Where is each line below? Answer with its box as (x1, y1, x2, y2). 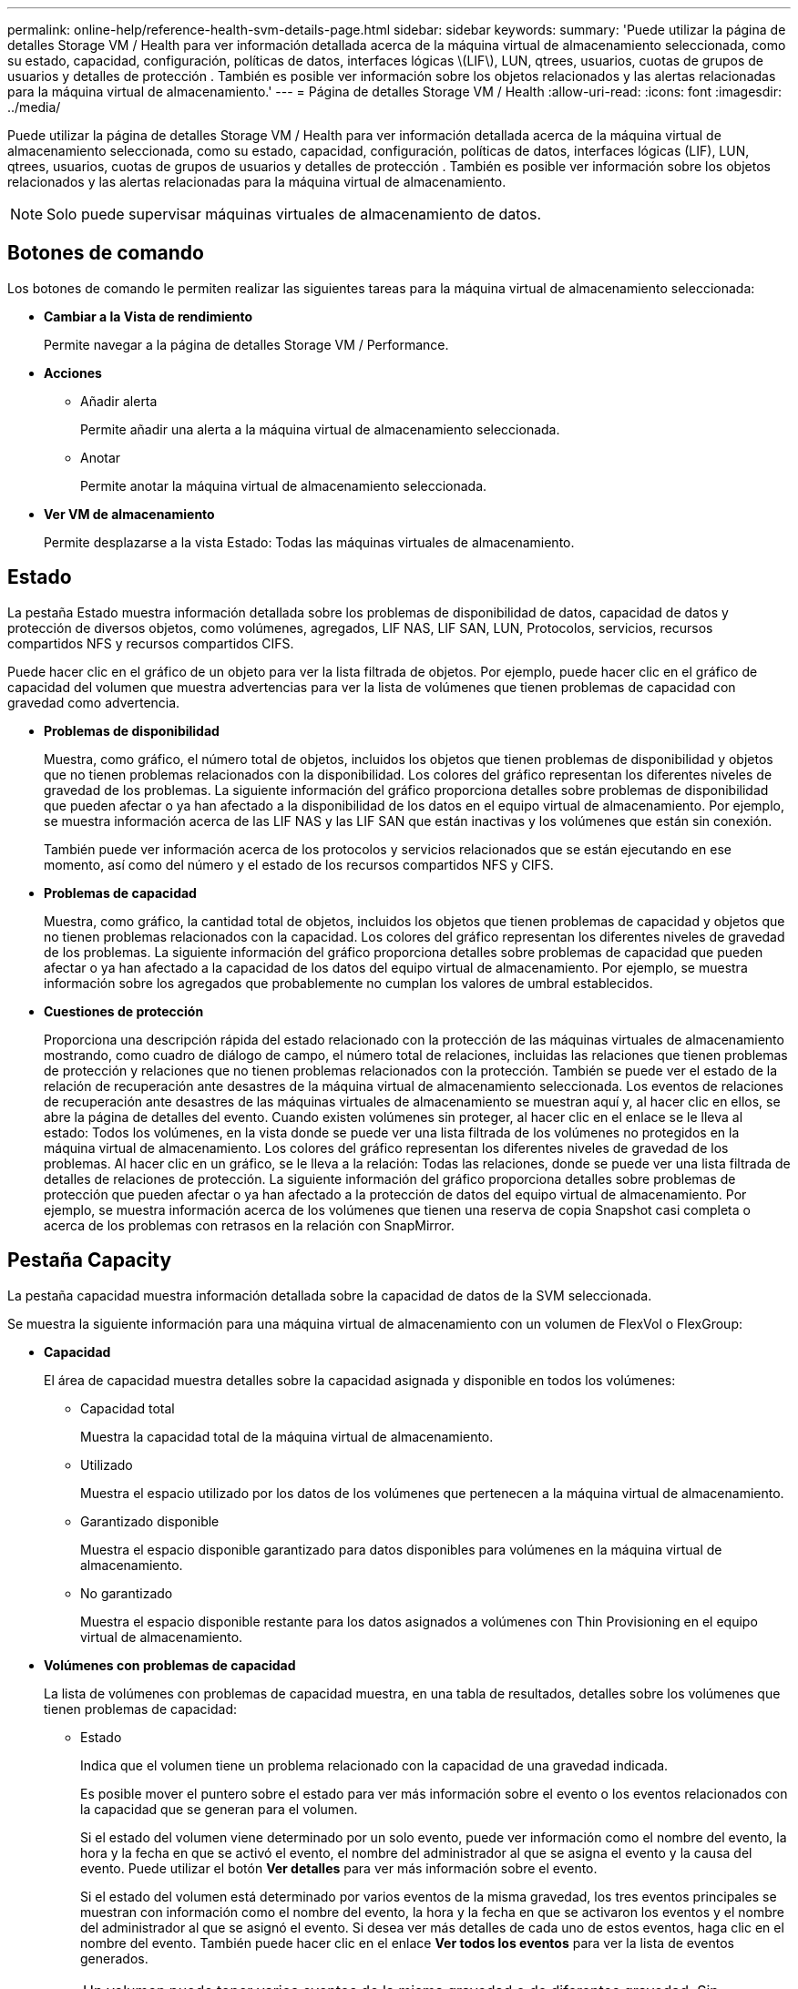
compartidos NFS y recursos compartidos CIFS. (7, 635, 294, 651)
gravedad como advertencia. (7, 694, 180, 710)
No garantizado (80, 1585, 173, 1601)
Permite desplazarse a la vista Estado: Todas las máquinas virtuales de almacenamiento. (44, 534, 575, 550)
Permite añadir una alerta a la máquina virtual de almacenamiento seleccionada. (80, 421, 560, 437)
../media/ (7, 99, 61, 115)
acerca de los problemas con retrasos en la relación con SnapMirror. (44, 1217, 455, 1233)
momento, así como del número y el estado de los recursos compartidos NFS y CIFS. (44, 856, 554, 872)
